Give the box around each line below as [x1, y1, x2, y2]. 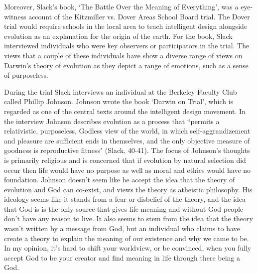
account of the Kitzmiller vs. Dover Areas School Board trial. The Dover [28, 11, 250, 21]
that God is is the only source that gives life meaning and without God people [4, 203, 244, 214]
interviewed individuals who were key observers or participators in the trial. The [4, 40, 250, 51]
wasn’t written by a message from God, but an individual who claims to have [4, 223, 240, 234]
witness [4, 11, 26, 21]
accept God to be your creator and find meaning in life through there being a [4, 252, 240, 263]
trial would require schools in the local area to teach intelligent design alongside [4, 21, 248, 31]
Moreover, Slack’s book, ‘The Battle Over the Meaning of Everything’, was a [4, 1, 239, 11]
